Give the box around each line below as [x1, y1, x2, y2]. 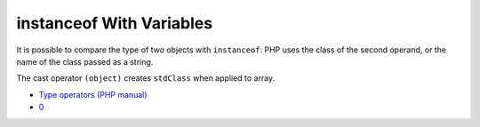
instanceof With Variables [16, 13, 213, 33]
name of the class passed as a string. [16, 56, 154, 67]
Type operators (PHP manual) [38, 89, 148, 99]
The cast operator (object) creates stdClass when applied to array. [16, 73, 276, 83]
